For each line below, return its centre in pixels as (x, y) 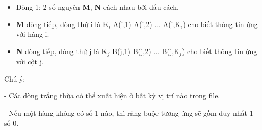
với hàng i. (33, 34)
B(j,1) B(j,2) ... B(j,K (146, 51)
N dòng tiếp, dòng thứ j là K (62, 51)
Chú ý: (15, 78)
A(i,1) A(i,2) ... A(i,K (147, 24)
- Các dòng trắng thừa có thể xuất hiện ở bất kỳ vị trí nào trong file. (112, 96)
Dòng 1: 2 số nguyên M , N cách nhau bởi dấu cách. (97, 7)
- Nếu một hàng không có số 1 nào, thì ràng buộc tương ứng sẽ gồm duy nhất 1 (129, 113)
